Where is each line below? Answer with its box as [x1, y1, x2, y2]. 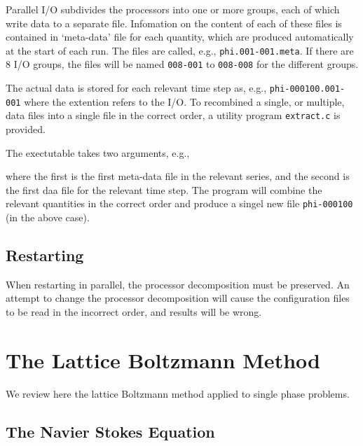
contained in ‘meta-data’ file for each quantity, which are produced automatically [6, 29, 354, 44]
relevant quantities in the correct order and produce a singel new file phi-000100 [6, 196, 353, 211]
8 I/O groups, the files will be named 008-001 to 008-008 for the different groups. [6, 57, 359, 71]
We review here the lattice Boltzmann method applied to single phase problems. [6, 386, 350, 400]
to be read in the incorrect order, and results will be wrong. [6, 305, 262, 319]
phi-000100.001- [269, 84, 345, 95]
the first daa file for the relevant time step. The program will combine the [6, 182, 322, 197]
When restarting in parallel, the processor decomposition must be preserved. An [6, 277, 350, 291]
